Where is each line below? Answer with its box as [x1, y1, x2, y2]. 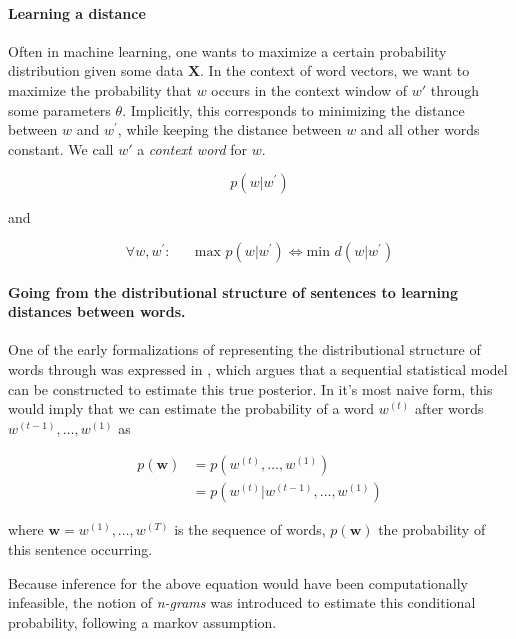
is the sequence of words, [174, 519, 326, 540]
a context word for [137, 138, 248, 159]
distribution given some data [8, 60, 184, 81]
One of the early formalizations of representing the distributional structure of [8, 339, 481, 360]
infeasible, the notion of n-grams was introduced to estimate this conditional [8, 592, 476, 613]
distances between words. [8, 301, 186, 322]
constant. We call [8, 138, 114, 159]
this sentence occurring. [8, 538, 153, 559]
